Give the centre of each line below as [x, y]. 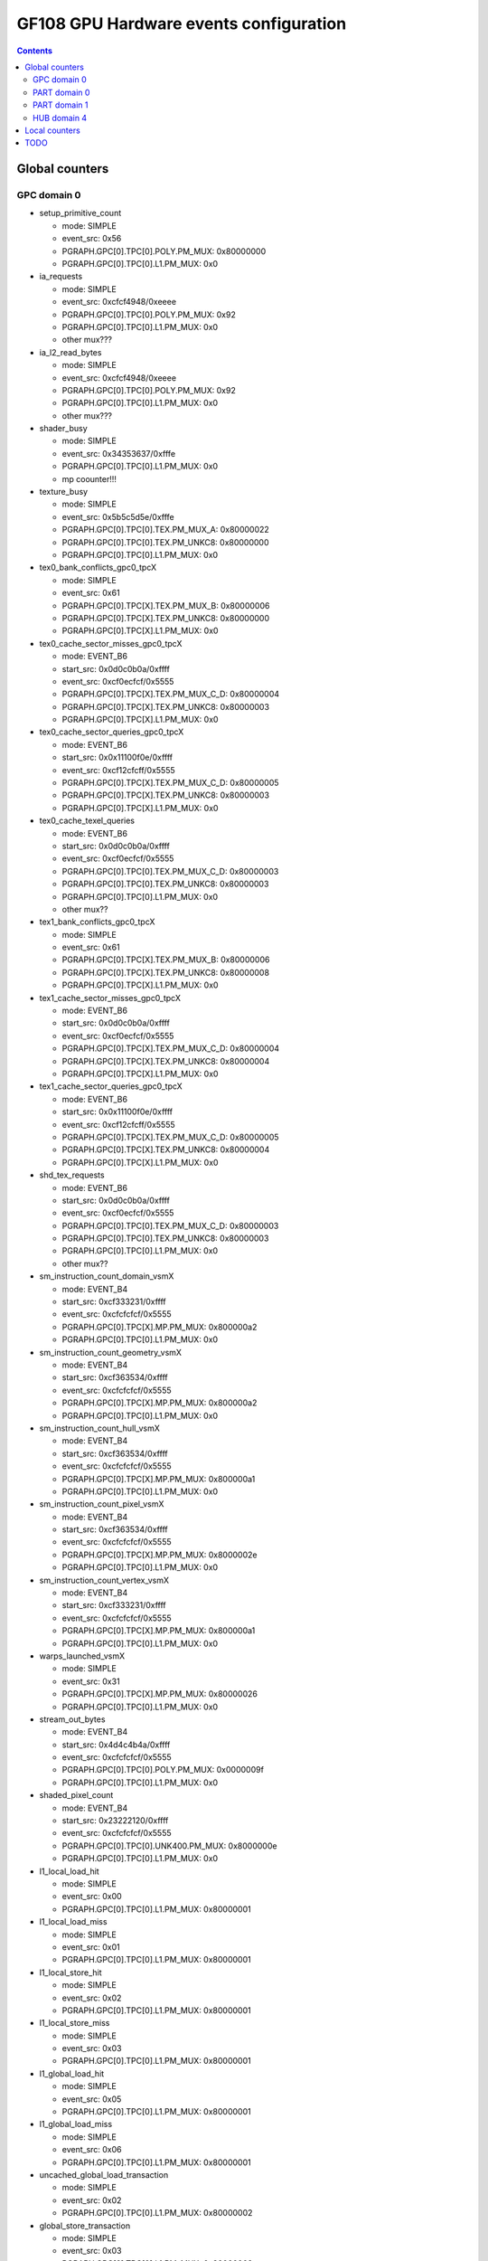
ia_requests [61, 277]
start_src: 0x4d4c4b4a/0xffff [116, 1745]
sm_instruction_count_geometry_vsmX [111, 1352]
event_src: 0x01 [91, 1947]
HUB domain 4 [60, 118]
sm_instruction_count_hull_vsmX [99, 1428]
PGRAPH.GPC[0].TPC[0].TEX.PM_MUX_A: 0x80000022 [166, 530]
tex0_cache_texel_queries [87, 821]
